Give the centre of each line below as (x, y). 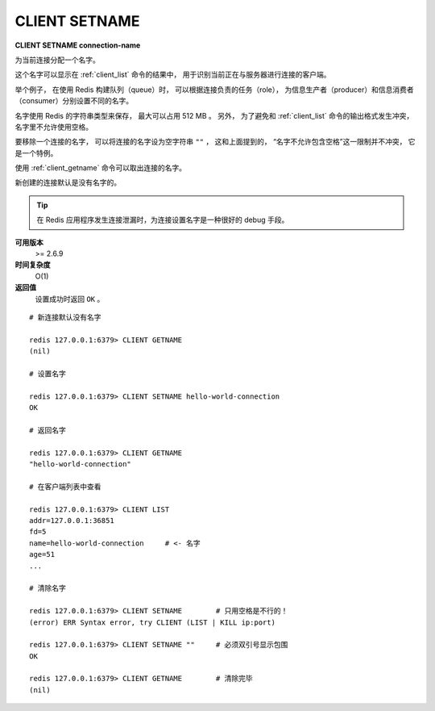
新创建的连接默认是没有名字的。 (68, 182)
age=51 (42, 554)
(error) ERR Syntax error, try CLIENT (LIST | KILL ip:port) (152, 622)
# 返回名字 (48, 430)
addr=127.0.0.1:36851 (72, 521)
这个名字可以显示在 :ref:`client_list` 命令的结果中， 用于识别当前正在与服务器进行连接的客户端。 (173, 75)
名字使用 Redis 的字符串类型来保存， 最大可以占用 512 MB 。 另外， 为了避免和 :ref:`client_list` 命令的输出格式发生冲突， (214, 115)
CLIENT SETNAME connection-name (78, 45)
